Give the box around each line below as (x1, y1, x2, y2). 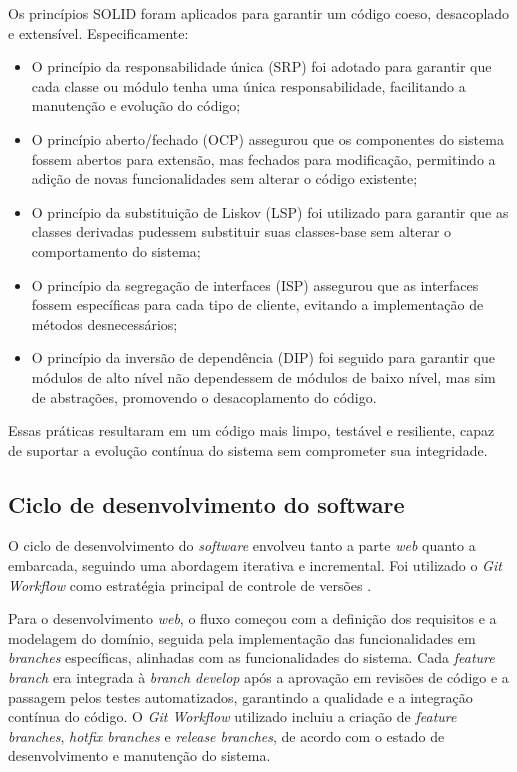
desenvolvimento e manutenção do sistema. (8, 745, 271, 766)
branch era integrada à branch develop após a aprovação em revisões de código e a (8, 667, 509, 688)
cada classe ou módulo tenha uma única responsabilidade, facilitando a (31, 75, 466, 96)
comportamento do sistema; (31, 240, 201, 261)
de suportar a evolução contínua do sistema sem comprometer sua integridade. (8, 439, 488, 460)
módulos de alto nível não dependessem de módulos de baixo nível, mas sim (31, 366, 496, 387)
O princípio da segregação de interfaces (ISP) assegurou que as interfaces (31, 274, 479, 295)
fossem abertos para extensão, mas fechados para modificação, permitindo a (31, 148, 496, 169)
